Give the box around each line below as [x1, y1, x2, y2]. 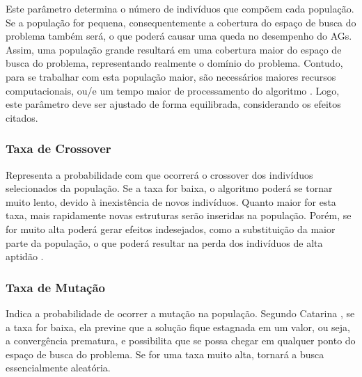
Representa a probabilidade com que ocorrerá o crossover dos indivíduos [6, 167, 313, 182]
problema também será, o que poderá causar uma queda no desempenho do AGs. [6, 29, 352, 43]
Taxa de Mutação [6, 278, 106, 296]
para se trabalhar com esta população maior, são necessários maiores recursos [6, 69, 336, 83]
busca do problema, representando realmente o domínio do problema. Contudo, [6, 56, 343, 70]
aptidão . [6, 249, 44, 264]
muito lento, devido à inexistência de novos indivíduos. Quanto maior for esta [6, 194, 336, 209]
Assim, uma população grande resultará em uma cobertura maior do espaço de [6, 42, 342, 56]
